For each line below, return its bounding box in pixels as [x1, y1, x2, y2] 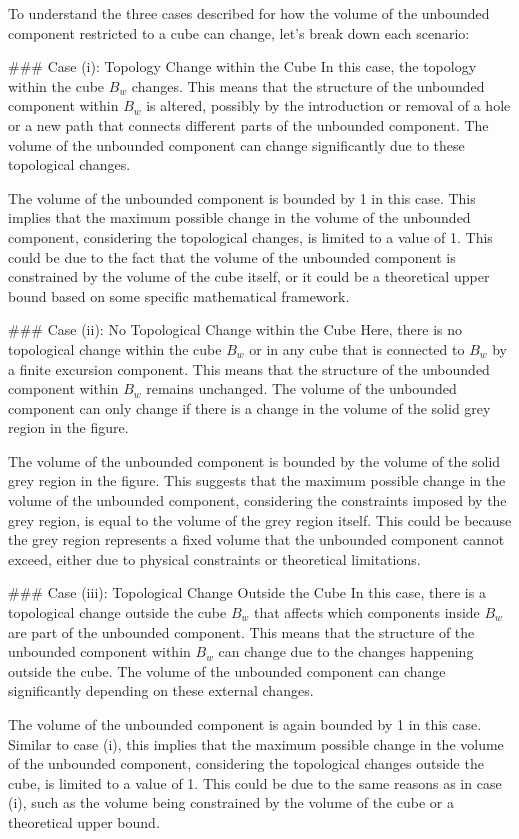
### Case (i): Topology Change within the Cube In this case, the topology [8, 56, 477, 77]
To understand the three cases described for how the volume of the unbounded [8, 3, 490, 23]
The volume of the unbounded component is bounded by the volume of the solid [8, 450, 501, 471]
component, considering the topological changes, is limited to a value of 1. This [8, 226, 493, 247]
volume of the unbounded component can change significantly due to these [8, 134, 465, 155]
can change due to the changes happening [218, 641, 474, 662]
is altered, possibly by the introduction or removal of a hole [146, 95, 511, 116]
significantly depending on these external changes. [8, 680, 314, 701]
